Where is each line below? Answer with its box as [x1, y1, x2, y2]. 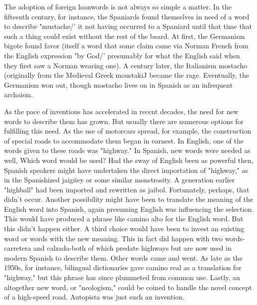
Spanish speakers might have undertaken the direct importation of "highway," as [4, 164, 248, 175]
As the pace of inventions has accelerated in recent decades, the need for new [4, 106, 239, 116]
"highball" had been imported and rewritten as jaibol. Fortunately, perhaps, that [4, 184, 250, 194]
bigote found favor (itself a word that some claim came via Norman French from [4, 40, 249, 51]
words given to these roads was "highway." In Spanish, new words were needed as [4, 145, 251, 155]
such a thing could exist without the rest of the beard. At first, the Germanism [4, 30, 245, 41]
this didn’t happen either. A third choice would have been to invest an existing [4, 223, 245, 234]
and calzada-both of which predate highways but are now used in [33, 243, 232, 253]
